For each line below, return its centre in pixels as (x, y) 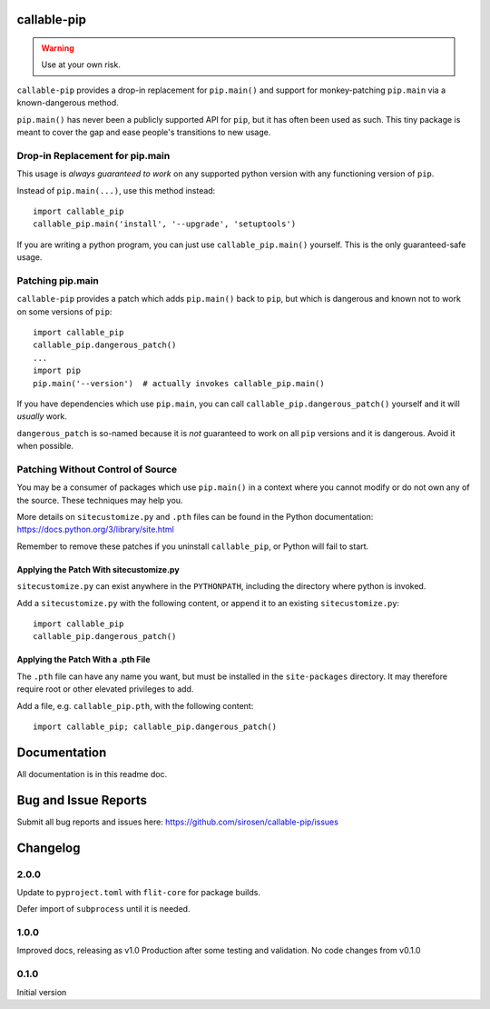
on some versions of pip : (64, 311)
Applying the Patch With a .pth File (83, 660)
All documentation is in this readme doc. (92, 774)
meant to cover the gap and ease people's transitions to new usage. (144, 132)
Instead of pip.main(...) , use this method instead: (116, 190)
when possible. (45, 446)
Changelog (49, 848)
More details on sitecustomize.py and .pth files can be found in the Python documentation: (195, 517)
